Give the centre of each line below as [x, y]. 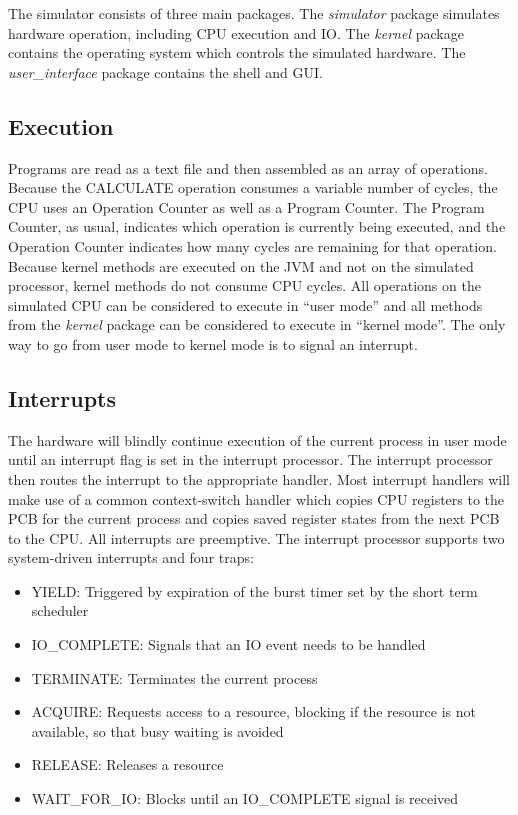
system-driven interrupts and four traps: [131, 557]
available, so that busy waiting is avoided [157, 730]
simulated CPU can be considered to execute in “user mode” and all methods [245, 304]
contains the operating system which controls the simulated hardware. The [237, 52]
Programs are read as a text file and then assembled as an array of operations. [248, 167]
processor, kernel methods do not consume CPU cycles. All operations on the [244, 285]
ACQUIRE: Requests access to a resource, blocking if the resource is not [253, 711]
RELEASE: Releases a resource [127, 764]
